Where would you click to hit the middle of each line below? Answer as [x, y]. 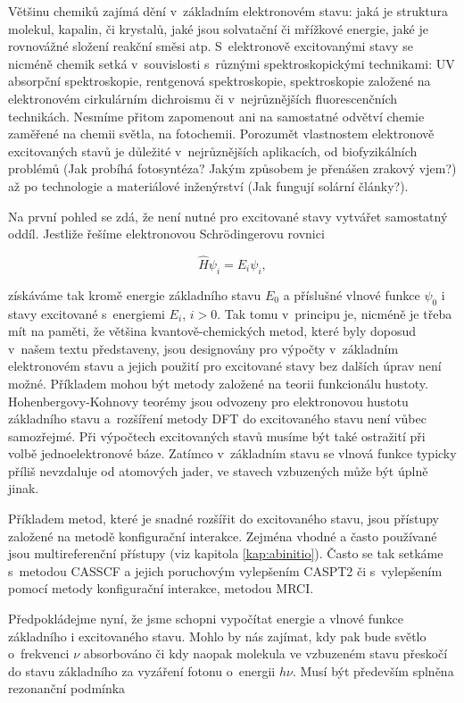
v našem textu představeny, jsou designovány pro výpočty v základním [203, 348]
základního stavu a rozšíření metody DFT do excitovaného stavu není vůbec [217, 418]
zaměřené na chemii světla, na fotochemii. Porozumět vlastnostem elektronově [221, 134]
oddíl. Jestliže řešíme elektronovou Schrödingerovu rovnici [166, 234]
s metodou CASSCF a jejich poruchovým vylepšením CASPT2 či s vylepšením [225, 570]
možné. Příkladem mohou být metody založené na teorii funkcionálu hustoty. [218, 383]
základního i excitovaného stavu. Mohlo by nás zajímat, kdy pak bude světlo [217, 636]
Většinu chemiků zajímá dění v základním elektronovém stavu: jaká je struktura [228, 11]
